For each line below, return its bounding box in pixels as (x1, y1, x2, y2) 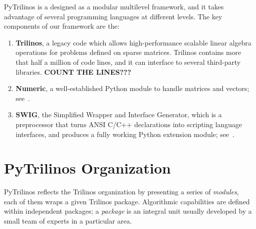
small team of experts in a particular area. (4, 216, 132, 226)
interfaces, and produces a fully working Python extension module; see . (15, 129, 235, 139)
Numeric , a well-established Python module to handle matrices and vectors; (15, 83, 250, 93)
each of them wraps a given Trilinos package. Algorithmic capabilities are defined (4, 196, 250, 206)
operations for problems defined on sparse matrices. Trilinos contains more (15, 47, 241, 57)
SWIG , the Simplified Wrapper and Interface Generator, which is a (15, 109, 222, 120)
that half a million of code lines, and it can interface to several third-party (15, 56, 241, 67)
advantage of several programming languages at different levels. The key (4, 11, 222, 21)
